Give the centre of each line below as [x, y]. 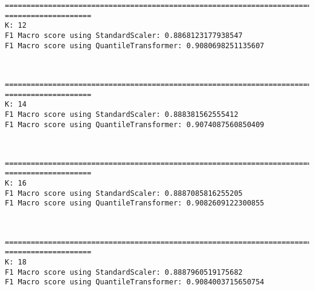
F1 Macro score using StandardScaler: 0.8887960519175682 [124, 272]
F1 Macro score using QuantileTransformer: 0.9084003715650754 [135, 282]
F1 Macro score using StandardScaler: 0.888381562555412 [122, 114]
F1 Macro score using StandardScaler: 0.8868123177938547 [124, 35]
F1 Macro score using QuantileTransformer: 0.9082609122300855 [135, 203]
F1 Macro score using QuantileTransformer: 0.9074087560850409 [135, 124]
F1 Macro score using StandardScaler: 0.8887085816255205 [124, 193]
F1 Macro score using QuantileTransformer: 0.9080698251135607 [135, 45]
